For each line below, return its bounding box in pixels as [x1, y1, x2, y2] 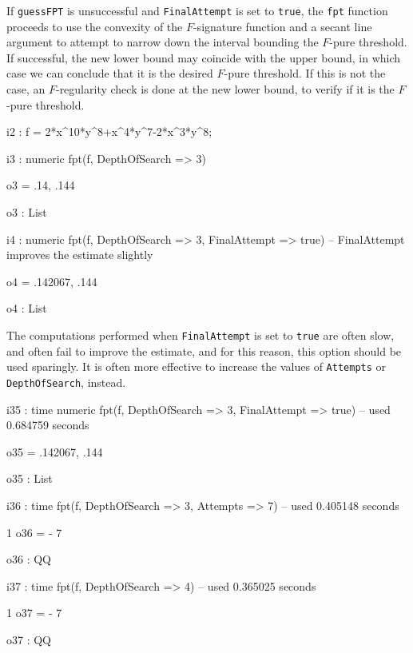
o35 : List [6, 470, 53, 487]
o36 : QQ [6, 551, 51, 567]
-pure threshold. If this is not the [224, 65, 386, 82]
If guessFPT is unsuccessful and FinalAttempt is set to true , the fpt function [6, 2, 388, 18]
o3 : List [6, 204, 47, 220]
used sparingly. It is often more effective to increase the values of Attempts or [6, 358, 387, 375]
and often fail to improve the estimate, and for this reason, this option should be [6, 342, 402, 359]
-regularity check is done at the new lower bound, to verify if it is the [55, 81, 395, 98]
